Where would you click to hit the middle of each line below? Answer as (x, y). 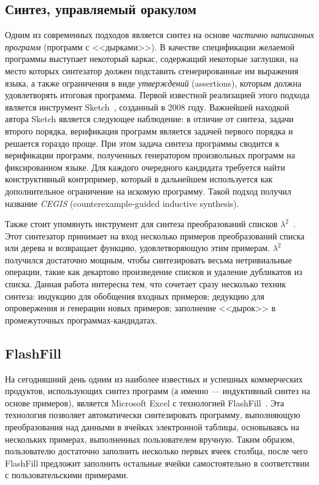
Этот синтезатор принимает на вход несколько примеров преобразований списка (155, 235)
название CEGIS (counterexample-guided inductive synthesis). (122, 203)
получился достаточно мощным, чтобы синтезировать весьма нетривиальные (148, 259)
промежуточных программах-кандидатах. (81, 320)
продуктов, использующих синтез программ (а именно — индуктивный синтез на (158, 391)
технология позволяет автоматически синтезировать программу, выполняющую (153, 415)
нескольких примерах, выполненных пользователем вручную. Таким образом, (150, 439)
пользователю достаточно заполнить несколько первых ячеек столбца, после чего (156, 451)
